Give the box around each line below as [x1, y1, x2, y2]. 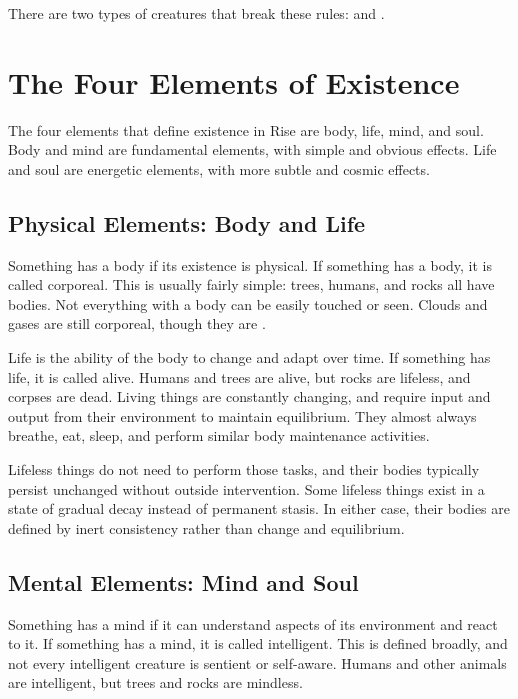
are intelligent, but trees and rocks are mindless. [8, 672, 303, 693]
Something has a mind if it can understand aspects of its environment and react [8, 613, 498, 634]
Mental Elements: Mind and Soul [8, 566, 359, 597]
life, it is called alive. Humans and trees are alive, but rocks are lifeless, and [8, 366, 471, 387]
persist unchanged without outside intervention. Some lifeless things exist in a [8, 478, 485, 499]
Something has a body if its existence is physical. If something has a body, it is [8, 254, 493, 275]
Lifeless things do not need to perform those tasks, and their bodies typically [8, 459, 480, 480]
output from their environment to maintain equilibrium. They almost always [8, 405, 477, 426]
